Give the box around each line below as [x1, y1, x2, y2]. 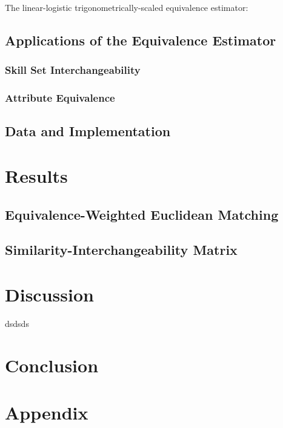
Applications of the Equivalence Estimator [5, 30, 276, 49]
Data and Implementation [5, 122, 171, 140]
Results [5, 163, 68, 188]
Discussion [5, 281, 94, 306]
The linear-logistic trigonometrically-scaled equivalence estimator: [5, 1, 248, 13]
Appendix [5, 400, 88, 425]
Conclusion [5, 352, 99, 377]
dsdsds [5, 317, 29, 329]
